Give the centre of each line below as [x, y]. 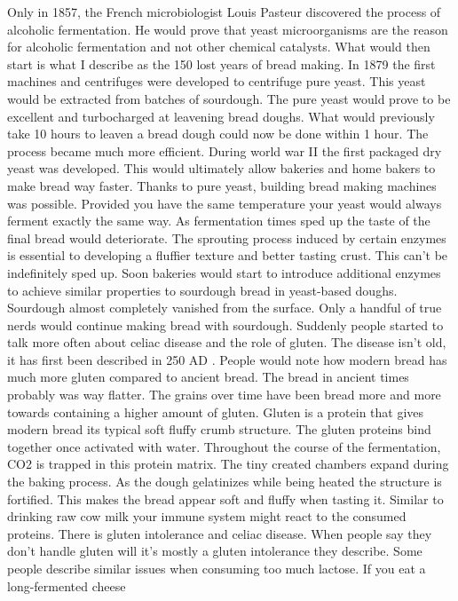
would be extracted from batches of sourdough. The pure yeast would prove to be [229, 98]
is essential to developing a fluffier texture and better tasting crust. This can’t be [228, 255]
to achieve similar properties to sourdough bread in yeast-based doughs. [202, 290]
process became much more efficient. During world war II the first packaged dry [225, 150]
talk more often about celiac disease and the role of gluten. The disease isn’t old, [227, 342]
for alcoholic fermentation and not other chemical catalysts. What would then [219, 47]
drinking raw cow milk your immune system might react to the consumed [207, 516]
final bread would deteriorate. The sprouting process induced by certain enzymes [227, 237]
